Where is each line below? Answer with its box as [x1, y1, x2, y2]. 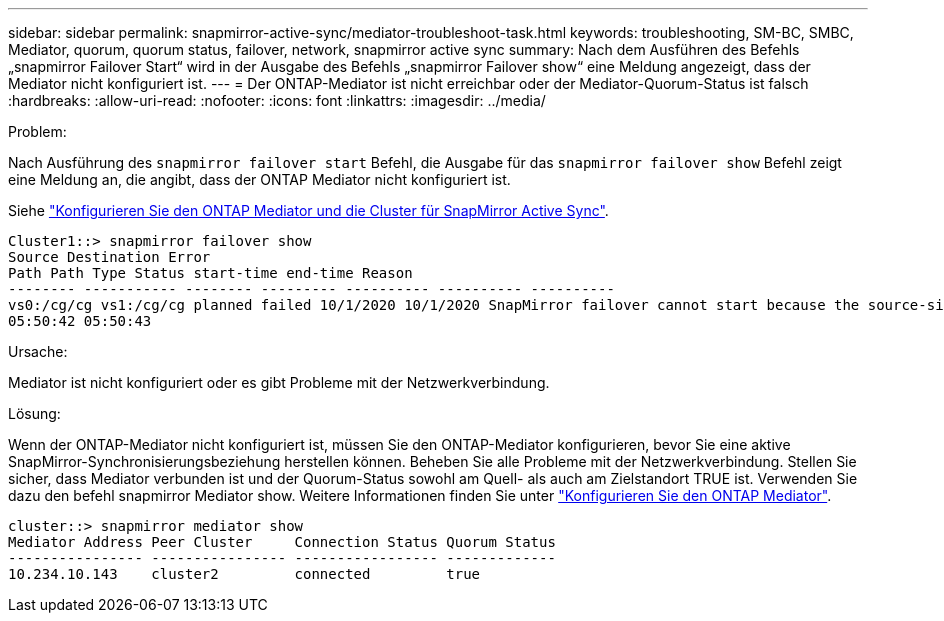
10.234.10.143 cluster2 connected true [8, 566, 481, 582]
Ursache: [8, 343, 68, 360]
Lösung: [8, 405, 61, 422]
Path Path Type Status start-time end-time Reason [8, 265, 413, 281]
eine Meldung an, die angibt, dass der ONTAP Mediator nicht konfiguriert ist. [8, 171, 511, 188]
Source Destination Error [8, 249, 211, 265]
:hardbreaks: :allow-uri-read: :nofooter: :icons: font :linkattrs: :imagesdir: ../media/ [8, 92, 546, 109]
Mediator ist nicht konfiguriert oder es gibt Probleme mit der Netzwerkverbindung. [8, 374, 550, 391]
